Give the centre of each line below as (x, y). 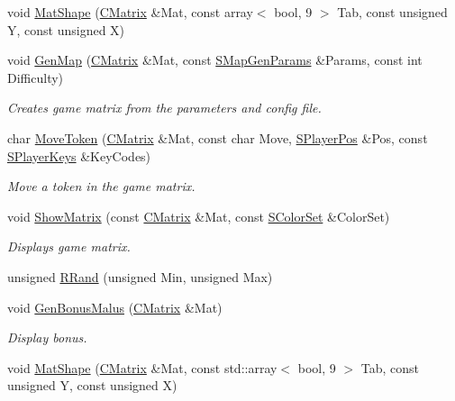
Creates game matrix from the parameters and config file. (164, 108)
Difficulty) (36, 77)
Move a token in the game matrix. (101, 186)
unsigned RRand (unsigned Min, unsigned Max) (140, 276)
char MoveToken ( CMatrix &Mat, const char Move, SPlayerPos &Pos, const (218, 137)
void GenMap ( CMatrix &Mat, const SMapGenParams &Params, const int (215, 60)
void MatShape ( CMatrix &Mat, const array (130, 12)
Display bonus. (47, 337)
